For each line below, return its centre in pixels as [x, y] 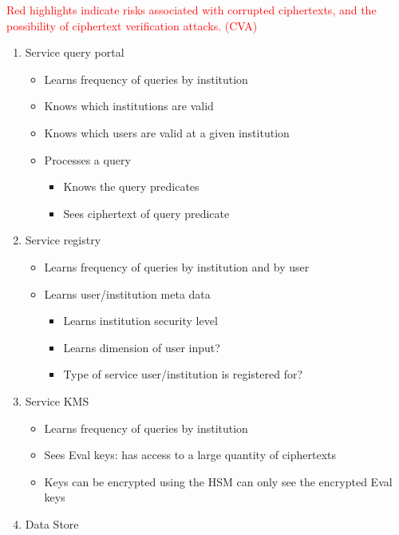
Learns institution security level [140, 321]
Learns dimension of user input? [142, 347]
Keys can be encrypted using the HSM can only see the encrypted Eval [218, 481]
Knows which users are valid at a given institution [167, 132]
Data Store [52, 523]
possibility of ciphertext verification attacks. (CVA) [132, 25]
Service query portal [75, 52]
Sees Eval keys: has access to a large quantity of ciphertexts [190, 455]
